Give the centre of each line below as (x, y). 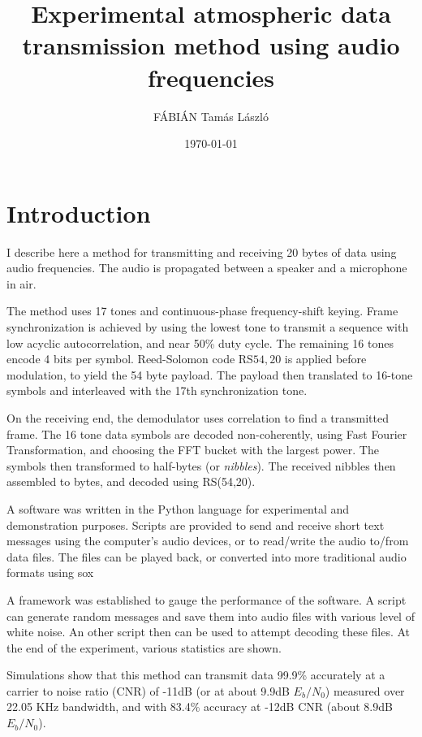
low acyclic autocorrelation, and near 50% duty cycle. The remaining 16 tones (200, 342)
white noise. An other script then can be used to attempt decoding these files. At (209, 632)
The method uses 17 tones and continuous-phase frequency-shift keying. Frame (202, 311)
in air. (22, 283)
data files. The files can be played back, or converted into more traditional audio (207, 556)
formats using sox (50, 572)
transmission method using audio (211, 45)
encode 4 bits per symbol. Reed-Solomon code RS (130, 359)
